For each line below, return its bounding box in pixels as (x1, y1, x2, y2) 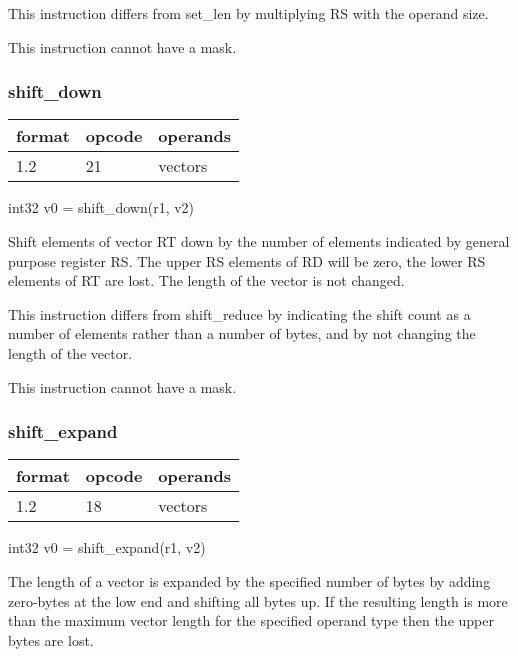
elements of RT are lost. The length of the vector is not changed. (8, 270, 405, 291)
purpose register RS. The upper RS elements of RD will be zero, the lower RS (8, 250, 486, 271)
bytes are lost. (8, 629, 94, 650)
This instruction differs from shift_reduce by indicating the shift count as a (8, 303, 471, 324)
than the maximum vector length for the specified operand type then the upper (8, 610, 494, 631)
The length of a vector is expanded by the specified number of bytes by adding (8, 570, 491, 591)
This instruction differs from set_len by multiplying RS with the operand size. (8, 3, 489, 23)
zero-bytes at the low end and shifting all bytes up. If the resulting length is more (8, 590, 508, 611)
